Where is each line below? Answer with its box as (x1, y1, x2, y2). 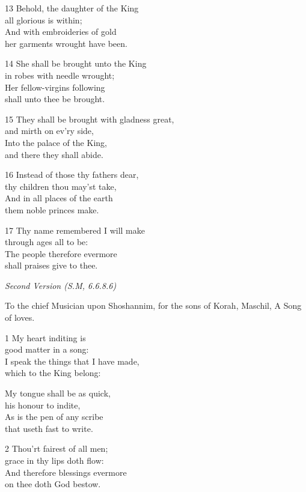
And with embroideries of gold (5, 25, 117, 38)
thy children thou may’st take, (5, 180, 117, 192)
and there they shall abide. (5, 148, 103, 160)
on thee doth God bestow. (5, 478, 101, 490)
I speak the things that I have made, (5, 354, 139, 367)
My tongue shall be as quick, (5, 387, 111, 399)
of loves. (5, 311, 35, 324)
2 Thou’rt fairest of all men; (5, 442, 108, 455)
